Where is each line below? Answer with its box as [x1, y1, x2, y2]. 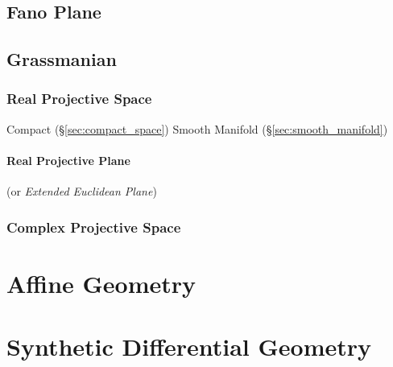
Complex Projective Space [6, 216, 181, 237]
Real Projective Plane [6, 151, 130, 168]
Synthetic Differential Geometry [6, 330, 372, 363]
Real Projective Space [6, 89, 152, 109]
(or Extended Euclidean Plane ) [6, 183, 157, 200]
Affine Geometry [6, 266, 196, 299]
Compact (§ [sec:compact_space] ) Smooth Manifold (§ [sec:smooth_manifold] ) [6, 120, 388, 137]
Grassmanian [6, 47, 117, 72]
